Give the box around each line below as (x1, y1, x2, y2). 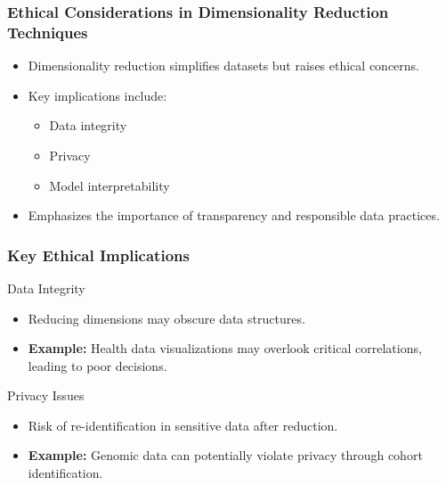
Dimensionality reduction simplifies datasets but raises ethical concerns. (28, 56, 419, 75)
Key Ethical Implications (7, 243, 190, 266)
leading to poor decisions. (28, 356, 167, 374)
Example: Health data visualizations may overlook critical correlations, (28, 339, 422, 358)
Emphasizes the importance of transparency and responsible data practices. (28, 206, 440, 225)
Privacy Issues (7, 386, 85, 405)
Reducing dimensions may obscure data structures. (28, 308, 305, 327)
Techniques (7, 21, 88, 43)
